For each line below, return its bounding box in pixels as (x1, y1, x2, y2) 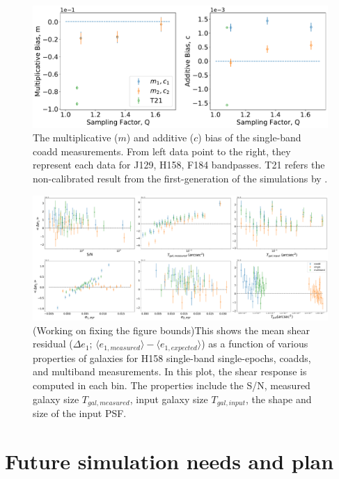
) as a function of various (201, 336, 308, 351)
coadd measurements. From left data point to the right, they (33, 143, 291, 158)
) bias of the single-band (198, 130, 301, 145)
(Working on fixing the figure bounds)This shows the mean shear (33, 322, 310, 337)
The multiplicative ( (33, 130, 118, 145)
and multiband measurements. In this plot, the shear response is (33, 364, 307, 379)
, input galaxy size (129, 391, 208, 406)
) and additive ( (126, 130, 194, 145)
